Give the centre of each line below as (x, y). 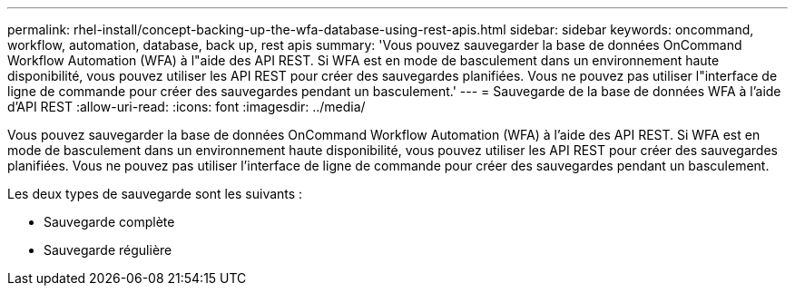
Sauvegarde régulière (108, 250)
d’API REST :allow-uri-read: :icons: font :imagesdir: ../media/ (186, 107)
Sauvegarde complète (109, 222)
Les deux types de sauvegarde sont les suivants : (155, 194)
